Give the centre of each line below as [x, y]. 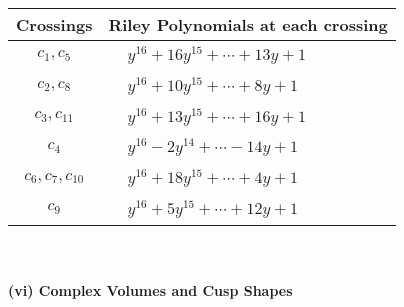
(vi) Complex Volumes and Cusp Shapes [150, 290]
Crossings [54, 24]
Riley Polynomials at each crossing [248, 24]
